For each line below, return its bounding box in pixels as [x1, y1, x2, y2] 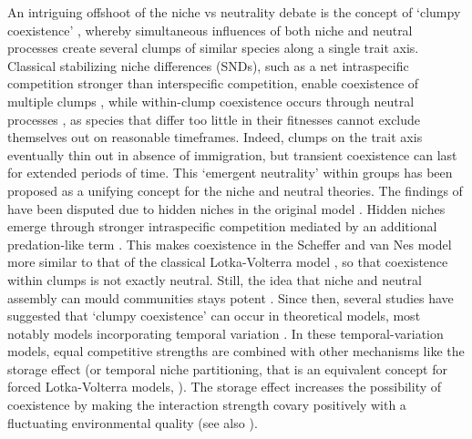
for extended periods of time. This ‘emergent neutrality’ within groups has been [7, 163, 453, 182]
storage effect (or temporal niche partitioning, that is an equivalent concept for [7, 359, 447, 378]
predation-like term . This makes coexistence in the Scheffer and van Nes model [7, 234, 452, 253]
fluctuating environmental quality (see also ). [7, 413, 258, 432]
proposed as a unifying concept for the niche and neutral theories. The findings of [7, 180, 463, 199]
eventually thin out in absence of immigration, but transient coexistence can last [7, 145, 457, 164]
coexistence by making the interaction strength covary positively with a [7, 395, 406, 414]
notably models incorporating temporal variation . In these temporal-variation [7, 323, 444, 342]
